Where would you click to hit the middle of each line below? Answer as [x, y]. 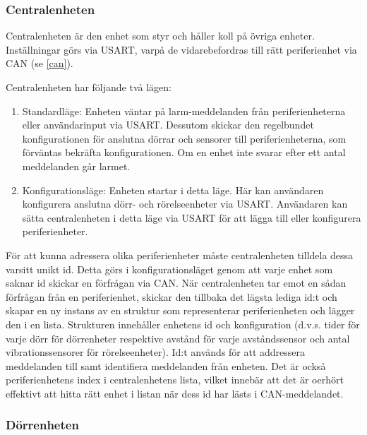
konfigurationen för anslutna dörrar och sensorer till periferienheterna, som [184, 138]
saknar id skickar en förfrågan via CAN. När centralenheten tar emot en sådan [176, 283]
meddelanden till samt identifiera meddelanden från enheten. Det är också [166, 365]
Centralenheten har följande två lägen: [89, 87]
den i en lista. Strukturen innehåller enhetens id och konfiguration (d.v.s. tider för [183, 324]
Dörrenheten [42, 425]
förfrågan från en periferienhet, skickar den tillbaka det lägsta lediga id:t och [172, 296]
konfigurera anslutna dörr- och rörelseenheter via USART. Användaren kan [185, 204]
